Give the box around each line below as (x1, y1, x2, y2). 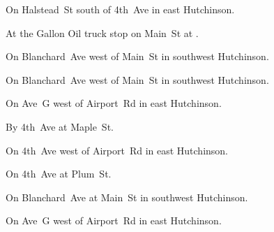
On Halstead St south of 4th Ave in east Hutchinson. (6, 2, 235, 16)
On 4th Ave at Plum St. (6, 166, 112, 181)
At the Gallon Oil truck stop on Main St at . (6, 25, 199, 40)
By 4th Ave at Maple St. (6, 119, 114, 133)
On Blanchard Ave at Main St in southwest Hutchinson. (6, 189, 248, 204)
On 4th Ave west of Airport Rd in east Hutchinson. (6, 143, 229, 157)
